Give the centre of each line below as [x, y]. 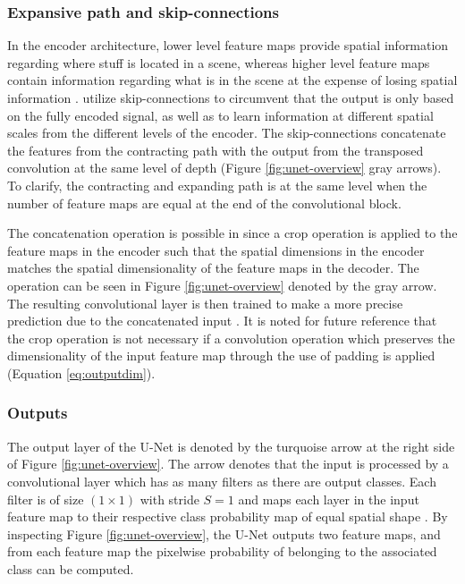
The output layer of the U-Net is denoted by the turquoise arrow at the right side [231, 446]
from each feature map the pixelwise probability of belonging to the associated [222, 551]
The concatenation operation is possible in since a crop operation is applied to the [232, 233]
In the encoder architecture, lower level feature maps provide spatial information [228, 45]
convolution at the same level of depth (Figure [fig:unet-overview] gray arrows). [224, 168]
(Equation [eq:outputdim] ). [81, 372]
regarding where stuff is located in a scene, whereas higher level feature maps [219, 62]
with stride [169, 499]
